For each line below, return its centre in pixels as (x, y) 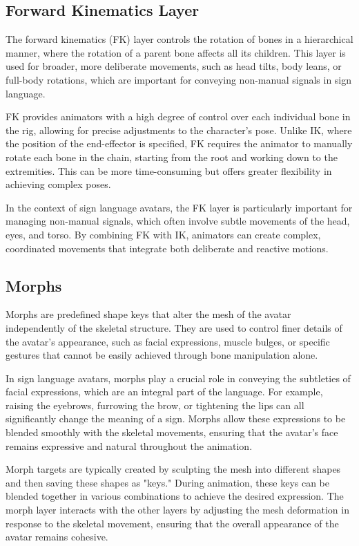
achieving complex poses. (58, 184)
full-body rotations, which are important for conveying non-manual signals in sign (179, 79)
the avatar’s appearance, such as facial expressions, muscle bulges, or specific (168, 341)
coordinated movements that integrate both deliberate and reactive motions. (167, 248)
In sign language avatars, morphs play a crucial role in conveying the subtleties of (178, 378)
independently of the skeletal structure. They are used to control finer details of (174, 327)
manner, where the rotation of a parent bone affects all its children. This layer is (176, 52)
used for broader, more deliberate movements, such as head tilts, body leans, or (174, 66)
